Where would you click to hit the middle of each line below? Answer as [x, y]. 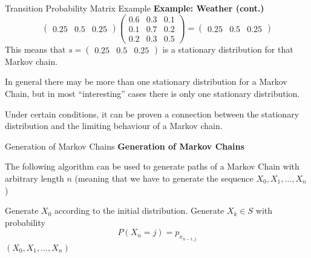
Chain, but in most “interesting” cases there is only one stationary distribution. [152, 93]
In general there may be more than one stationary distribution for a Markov [146, 81]
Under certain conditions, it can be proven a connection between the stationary [152, 114]
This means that [35, 49]
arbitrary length [34, 178]
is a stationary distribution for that [228, 49]
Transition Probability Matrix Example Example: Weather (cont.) [135, 8]
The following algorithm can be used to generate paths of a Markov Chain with [152, 166]
